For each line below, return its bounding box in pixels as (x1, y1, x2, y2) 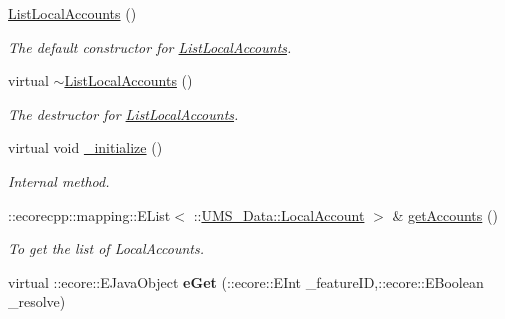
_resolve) (8, 291, 66, 312)
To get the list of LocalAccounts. (8, 238, 204, 259)
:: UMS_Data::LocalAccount (193, 204, 365, 225)
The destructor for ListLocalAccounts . (8, 103, 239, 124)
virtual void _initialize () (8, 137, 163, 158)
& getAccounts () (392, 204, 498, 225)
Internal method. (8, 170, 110, 191)
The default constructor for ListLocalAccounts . (8, 36, 292, 57)
